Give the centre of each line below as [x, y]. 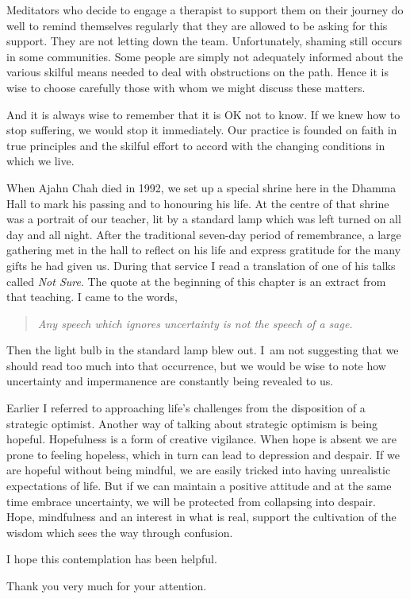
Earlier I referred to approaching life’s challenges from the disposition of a [186, 408]
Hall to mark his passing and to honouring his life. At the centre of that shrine [198, 203]
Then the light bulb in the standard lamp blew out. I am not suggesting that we [203, 350]
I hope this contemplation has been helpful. [112, 559]
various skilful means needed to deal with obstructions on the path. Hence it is [197, 72]
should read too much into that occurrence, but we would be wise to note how [196, 365]
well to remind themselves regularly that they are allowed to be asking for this [197, 25]
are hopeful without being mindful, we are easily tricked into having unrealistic [199, 470]
